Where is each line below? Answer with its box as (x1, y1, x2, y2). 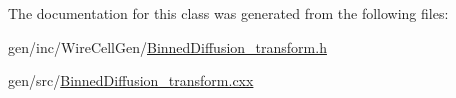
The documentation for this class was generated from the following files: (8, 3, 449, 23)
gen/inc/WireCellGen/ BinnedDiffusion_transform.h (8, 36, 327, 57)
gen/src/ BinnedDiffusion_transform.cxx (8, 70, 254, 91)
